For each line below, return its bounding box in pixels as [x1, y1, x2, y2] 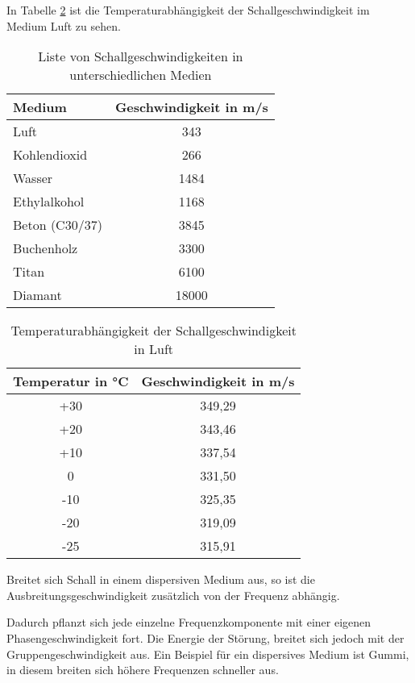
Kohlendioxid [13, 145, 88, 165]
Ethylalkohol [13, 192, 85, 211]
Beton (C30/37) [13, 215, 102, 235]
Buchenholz [13, 239, 78, 258]
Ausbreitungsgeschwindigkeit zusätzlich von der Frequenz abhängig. [6, 586, 340, 603]
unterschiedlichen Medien [69, 65, 212, 85]
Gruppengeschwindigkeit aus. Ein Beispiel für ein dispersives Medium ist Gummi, [6, 645, 409, 662]
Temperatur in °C [13, 372, 129, 391]
